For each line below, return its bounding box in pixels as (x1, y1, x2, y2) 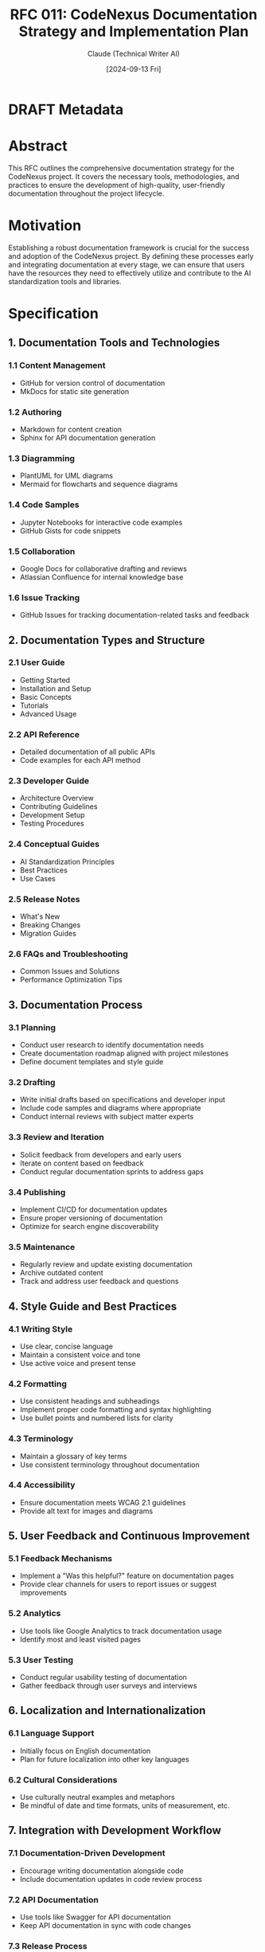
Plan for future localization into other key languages (19, 1754, 189, 1764)
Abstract (8, 137, 68, 155)
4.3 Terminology (8, 1433, 74, 1444)
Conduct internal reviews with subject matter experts (19, 1112, 194, 1122)
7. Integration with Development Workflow (8, 1824, 221, 1837)
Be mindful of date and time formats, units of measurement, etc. (19, 1801, 230, 1810)
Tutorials (19, 701, 49, 710)
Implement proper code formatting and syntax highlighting (19, 1405, 212, 1415)
